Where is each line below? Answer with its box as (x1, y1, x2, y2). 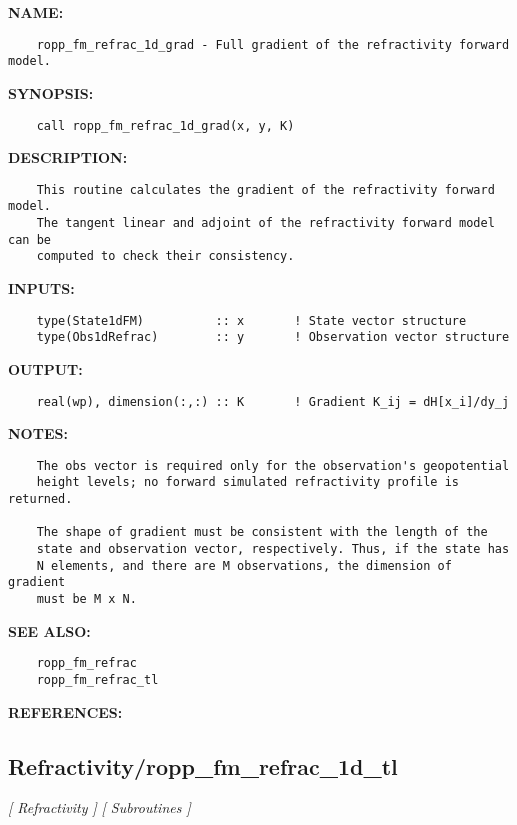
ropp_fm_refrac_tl (36, 672, 159, 687)
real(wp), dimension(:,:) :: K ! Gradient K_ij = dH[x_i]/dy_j (36, 394, 510, 409)
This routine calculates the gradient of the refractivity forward (36, 182, 495, 197)
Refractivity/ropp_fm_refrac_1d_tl (8, 750, 398, 781)
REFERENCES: (8, 701, 123, 722)
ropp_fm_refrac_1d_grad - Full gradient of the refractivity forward (36, 37, 510, 52)
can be (8, 232, 51, 247)
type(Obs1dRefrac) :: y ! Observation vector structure (36, 330, 510, 345)
